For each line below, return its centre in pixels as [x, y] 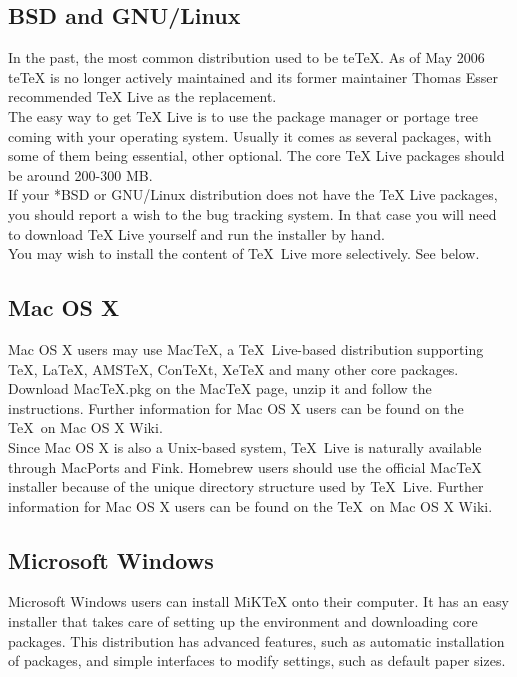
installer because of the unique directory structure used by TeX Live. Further [246, 486]
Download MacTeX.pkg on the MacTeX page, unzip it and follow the [220, 388]
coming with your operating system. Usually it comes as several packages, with [250, 135]
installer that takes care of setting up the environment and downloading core [243, 621]
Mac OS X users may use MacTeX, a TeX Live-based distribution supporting [246, 348]
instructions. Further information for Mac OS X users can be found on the [236, 407]
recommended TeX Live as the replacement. [142, 96]
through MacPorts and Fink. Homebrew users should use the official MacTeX [245, 466]
